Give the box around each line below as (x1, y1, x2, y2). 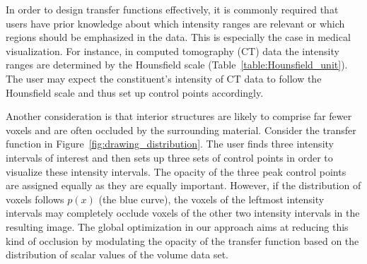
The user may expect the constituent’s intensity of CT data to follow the (6, 71, 322, 85)
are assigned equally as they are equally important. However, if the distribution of (6, 178, 361, 193)
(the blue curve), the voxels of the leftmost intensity (98, 191, 325, 206)
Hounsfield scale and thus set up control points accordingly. (6, 85, 264, 100)
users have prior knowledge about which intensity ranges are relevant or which (6, 16, 345, 30)
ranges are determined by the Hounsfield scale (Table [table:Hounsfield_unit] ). (6, 57, 348, 72)
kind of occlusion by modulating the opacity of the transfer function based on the (6, 233, 359, 248)
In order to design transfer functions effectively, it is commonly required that (6, 2, 339, 16)
